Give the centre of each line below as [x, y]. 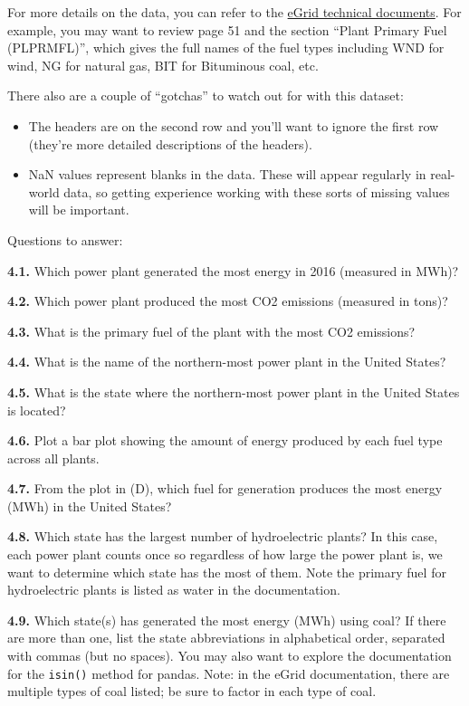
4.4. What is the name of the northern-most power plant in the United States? [227, 362]
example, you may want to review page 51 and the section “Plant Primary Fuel [227, 29]
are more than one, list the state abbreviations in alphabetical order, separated [226, 638]
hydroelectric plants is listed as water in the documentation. [174, 590]
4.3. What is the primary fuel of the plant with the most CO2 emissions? [211, 331]
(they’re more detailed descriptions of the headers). [170, 143]
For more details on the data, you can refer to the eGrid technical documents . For [234, 12]
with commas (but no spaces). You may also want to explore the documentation [230, 656]
